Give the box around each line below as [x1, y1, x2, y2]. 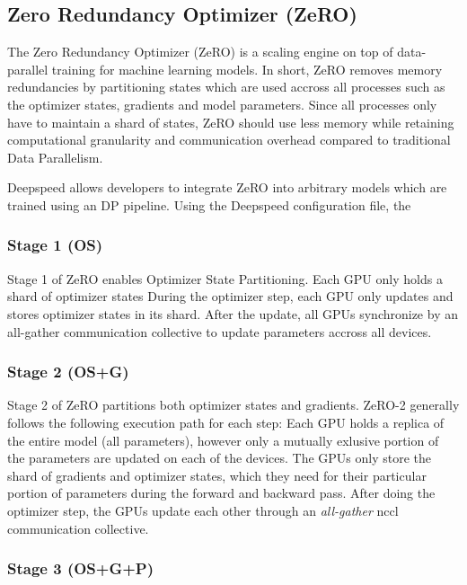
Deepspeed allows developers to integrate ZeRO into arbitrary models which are [7, 178, 447, 197]
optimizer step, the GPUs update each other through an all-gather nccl [7, 501, 399, 519]
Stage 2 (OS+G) [7, 360, 129, 383]
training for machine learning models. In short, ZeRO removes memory [51, 59, 443, 78]
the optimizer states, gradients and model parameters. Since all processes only [7, 94, 437, 113]
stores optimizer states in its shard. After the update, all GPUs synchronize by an [7, 304, 458, 323]
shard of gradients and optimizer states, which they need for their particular [7, 465, 427, 484]
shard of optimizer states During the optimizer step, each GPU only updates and [7, 287, 454, 306]
